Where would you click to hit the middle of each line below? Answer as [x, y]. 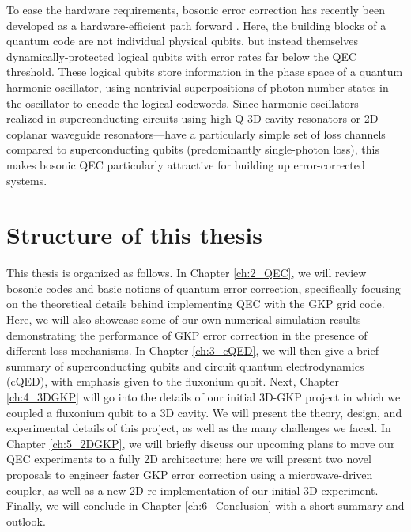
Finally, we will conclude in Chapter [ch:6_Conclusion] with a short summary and [205, 505]
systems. [27, 180]
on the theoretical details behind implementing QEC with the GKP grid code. [196, 304]
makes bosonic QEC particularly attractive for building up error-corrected [186, 164]
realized [25, 118]
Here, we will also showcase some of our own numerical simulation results [184, 319]
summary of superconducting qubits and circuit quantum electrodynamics [185, 365]
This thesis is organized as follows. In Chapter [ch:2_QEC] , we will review [187, 273]
